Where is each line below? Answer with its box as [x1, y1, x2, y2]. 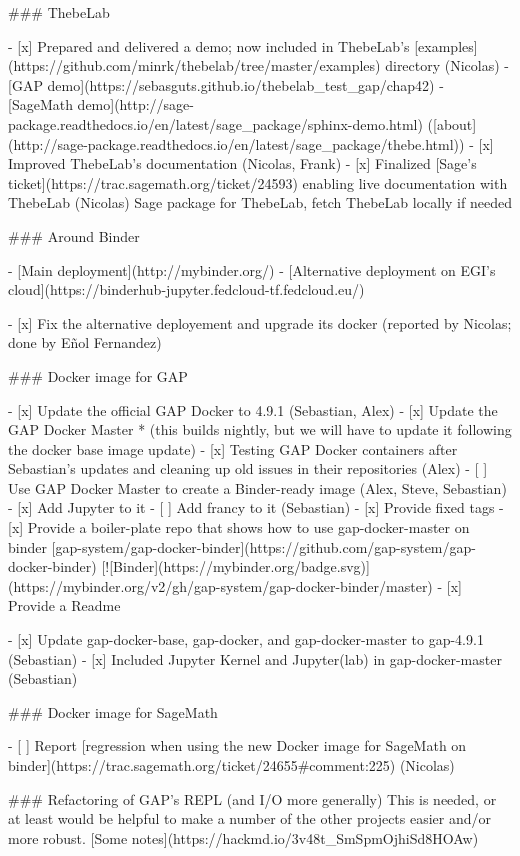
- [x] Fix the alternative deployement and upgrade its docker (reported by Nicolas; [8, 312, 512, 333]
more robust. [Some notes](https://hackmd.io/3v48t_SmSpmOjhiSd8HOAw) [8, 827, 479, 848]
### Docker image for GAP [8, 365, 188, 386]
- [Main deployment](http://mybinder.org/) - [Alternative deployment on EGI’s [8, 259, 496, 280]
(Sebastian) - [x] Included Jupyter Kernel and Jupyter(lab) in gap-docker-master [8, 648, 502, 669]
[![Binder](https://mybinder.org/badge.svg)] [101, 556, 370, 577]
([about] [427, 113, 477, 134]
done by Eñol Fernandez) [8, 332, 162, 353]
